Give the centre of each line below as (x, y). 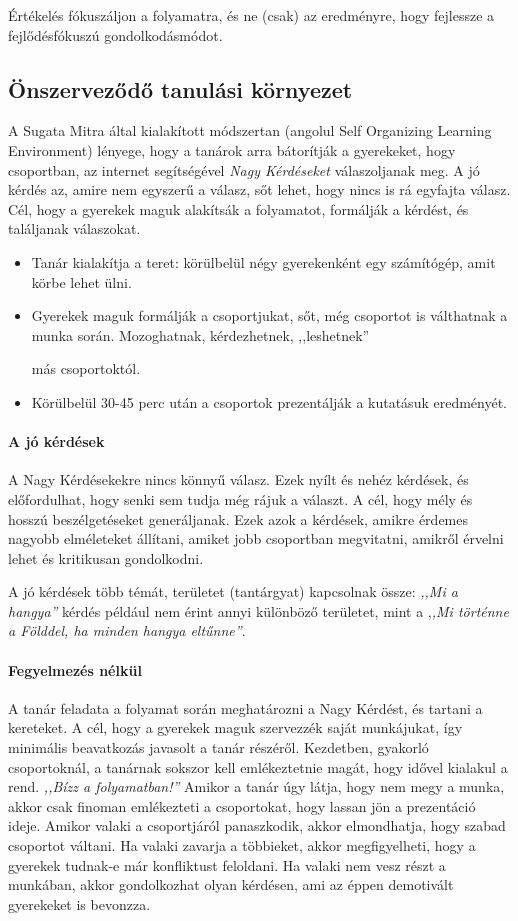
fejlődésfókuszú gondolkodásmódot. (115, 34)
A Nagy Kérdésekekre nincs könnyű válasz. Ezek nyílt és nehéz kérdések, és (238, 479)
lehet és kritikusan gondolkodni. (106, 557)
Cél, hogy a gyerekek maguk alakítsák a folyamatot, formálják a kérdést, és (238, 208)
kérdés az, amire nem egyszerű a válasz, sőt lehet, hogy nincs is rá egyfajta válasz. (259, 189)
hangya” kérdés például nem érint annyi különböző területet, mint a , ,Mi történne (258, 610)
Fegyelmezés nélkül (75, 669)
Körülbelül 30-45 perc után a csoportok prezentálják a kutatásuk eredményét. (269, 401)
